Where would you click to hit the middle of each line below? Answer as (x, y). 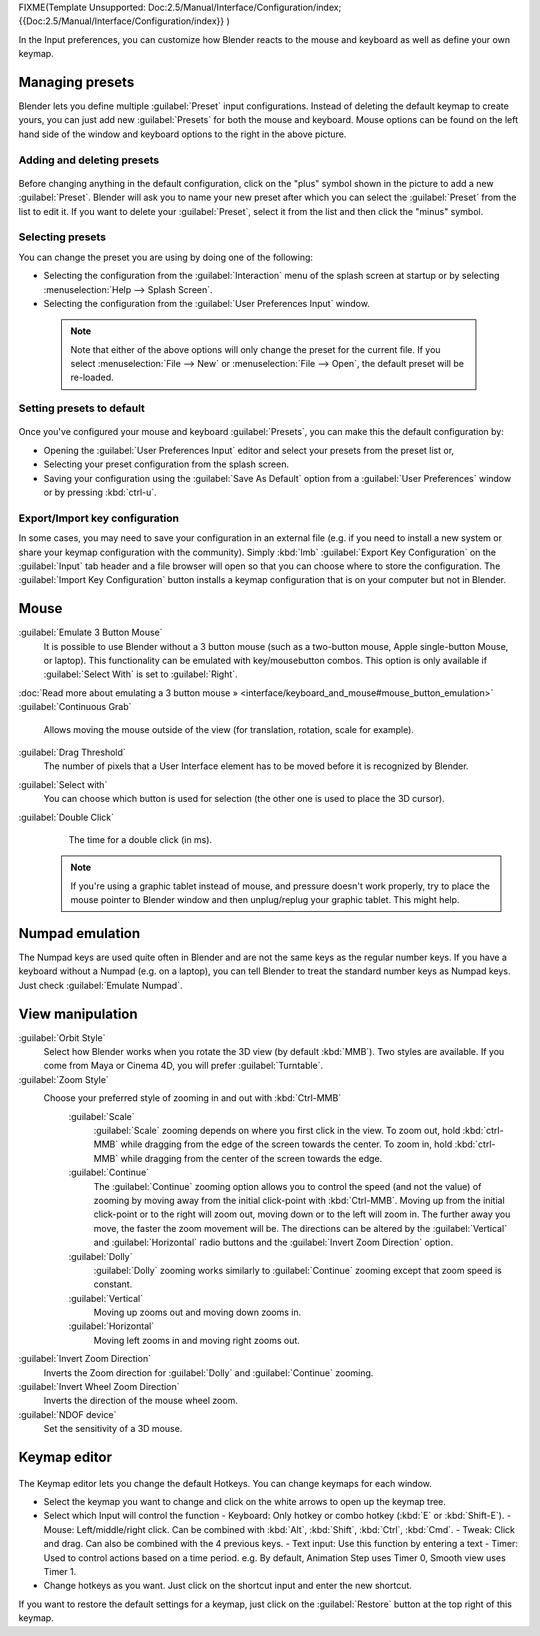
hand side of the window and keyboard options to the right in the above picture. (182, 134)
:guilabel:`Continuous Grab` (75, 707)
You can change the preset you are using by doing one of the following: (166, 257)
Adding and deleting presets (89, 160)
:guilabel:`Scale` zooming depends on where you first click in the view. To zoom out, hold (277, 1130)
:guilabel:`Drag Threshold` (72, 752)
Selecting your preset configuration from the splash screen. (166, 464)
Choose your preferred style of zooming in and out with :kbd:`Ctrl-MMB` (192, 1098)
